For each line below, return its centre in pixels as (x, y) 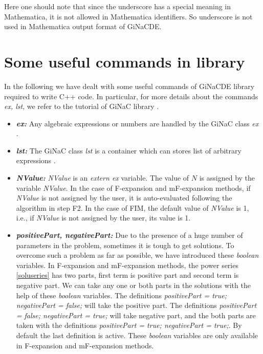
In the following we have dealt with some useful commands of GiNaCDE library (129, 86)
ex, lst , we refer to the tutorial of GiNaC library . (82, 106)
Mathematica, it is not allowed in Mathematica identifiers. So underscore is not (128, 16)
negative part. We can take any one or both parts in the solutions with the (133, 285)
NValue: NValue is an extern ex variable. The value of (103, 178)
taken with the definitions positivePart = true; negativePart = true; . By (129, 325)
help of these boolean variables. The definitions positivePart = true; (121, 295)
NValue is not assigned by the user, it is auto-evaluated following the (124, 198)
